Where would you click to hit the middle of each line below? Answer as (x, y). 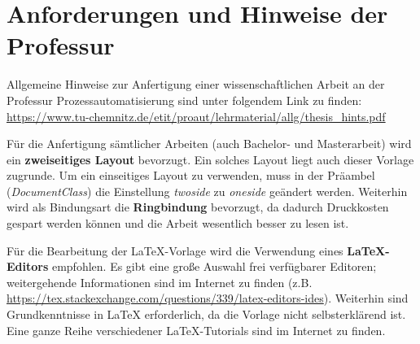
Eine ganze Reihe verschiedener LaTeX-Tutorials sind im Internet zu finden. (196, 330)
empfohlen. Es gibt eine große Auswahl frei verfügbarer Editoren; (214, 266)
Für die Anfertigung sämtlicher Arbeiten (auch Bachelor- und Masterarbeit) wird (209, 144)
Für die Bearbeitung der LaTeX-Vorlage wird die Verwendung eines (175, 250)
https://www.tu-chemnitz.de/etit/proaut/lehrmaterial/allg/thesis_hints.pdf (196, 116)
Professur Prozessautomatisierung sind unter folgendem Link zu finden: (184, 100)
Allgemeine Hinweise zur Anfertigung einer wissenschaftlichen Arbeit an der (196, 84)
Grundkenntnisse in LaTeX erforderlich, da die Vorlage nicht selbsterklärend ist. (206, 314)
